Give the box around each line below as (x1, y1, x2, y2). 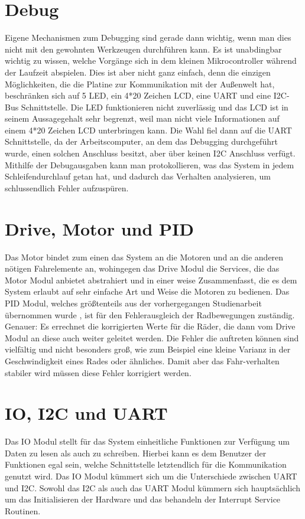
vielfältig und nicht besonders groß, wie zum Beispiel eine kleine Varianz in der (5, 343, 291, 355)
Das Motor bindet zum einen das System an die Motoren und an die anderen (5, 250, 284, 263)
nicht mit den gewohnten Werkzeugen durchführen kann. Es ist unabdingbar (5, 43, 282, 55)
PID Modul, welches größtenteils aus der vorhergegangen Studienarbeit (5, 296, 262, 309)
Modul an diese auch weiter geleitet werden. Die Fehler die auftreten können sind (5, 331, 299, 344)
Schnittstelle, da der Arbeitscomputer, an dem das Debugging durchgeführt (5, 135, 278, 148)
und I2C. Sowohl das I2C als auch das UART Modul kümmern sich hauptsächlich (5, 481, 300, 494)
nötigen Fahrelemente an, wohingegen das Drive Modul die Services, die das (5, 262, 280, 275)
